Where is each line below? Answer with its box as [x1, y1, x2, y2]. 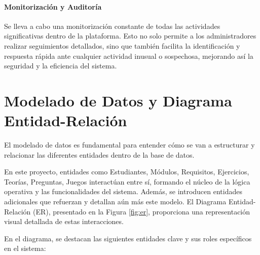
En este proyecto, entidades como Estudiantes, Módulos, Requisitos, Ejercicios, [4, 166, 249, 177]
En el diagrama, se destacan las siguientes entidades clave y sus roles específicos [4, 233, 252, 243]
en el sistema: [4, 243, 46, 253]
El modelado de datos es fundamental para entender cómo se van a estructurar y [4, 139, 255, 150]
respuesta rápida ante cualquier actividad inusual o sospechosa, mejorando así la [4, 50, 253, 61]
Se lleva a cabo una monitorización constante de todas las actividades [4, 20, 220, 31]
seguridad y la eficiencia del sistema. [4, 60, 117, 71]
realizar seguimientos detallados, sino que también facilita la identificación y [4, 40, 240, 51]
